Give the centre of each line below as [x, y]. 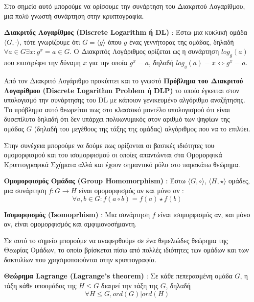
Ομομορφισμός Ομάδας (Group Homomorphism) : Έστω [95, 181]
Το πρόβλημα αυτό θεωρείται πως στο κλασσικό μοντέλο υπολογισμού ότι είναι [117, 109]
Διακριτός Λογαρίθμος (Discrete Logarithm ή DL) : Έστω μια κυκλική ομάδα [126, 32]
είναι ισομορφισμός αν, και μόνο [204, 214]
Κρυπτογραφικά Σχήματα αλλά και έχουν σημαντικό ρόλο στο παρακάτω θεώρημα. [122, 164]
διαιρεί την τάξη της [130, 286]
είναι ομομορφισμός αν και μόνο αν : [131, 190]
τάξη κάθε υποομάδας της [40, 286]
